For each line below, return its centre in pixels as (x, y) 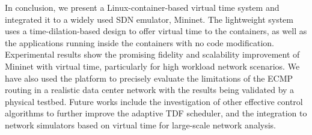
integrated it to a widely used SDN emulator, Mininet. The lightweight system (149, 19)
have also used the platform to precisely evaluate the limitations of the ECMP (149, 78)
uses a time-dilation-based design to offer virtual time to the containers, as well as (156, 31)
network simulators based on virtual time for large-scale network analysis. (141, 124)
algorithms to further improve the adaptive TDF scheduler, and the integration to (156, 113)
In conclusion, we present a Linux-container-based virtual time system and (142, 7)
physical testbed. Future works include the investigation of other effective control (154, 101)
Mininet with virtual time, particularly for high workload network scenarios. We (152, 66)
